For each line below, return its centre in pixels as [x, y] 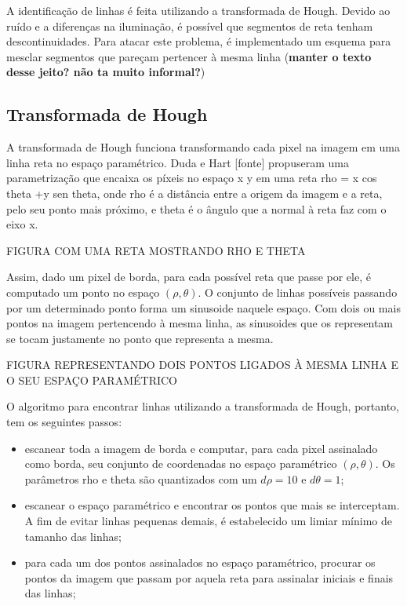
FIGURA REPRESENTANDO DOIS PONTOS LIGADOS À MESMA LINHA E [202, 365]
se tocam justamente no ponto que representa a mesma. [140, 338]
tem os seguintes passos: [64, 422]
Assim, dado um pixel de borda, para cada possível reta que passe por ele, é [189, 277]
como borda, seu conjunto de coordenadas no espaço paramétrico [181, 464]
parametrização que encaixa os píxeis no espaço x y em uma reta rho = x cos [192, 178]
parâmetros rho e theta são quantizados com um [141, 478]
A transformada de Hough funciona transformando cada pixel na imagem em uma [203, 147]
